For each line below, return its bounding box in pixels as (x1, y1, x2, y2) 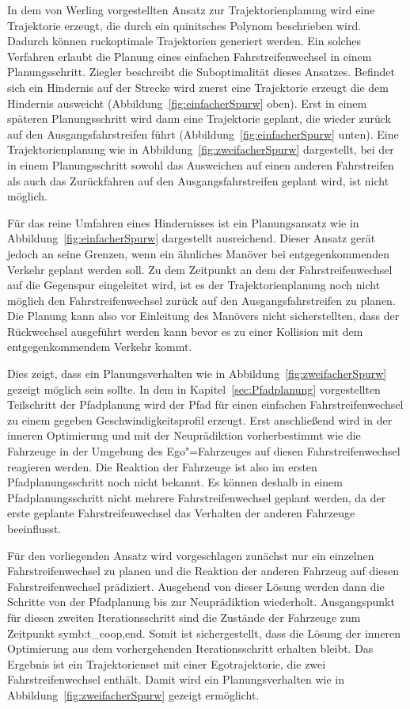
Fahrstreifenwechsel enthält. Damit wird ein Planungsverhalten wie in (7, 671, 345, 688)
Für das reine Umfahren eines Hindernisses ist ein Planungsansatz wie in (7, 214, 359, 231)
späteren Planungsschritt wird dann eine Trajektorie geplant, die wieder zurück (7, 110, 391, 127)
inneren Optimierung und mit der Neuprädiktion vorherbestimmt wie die (7, 427, 361, 444)
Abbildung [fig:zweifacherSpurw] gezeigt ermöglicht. (7, 686, 260, 703)
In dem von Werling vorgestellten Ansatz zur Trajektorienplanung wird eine (7, 2, 375, 17)
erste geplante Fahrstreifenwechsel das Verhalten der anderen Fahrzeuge (7, 505, 355, 521)
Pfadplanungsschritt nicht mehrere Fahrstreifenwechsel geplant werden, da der (7, 489, 386, 505)
